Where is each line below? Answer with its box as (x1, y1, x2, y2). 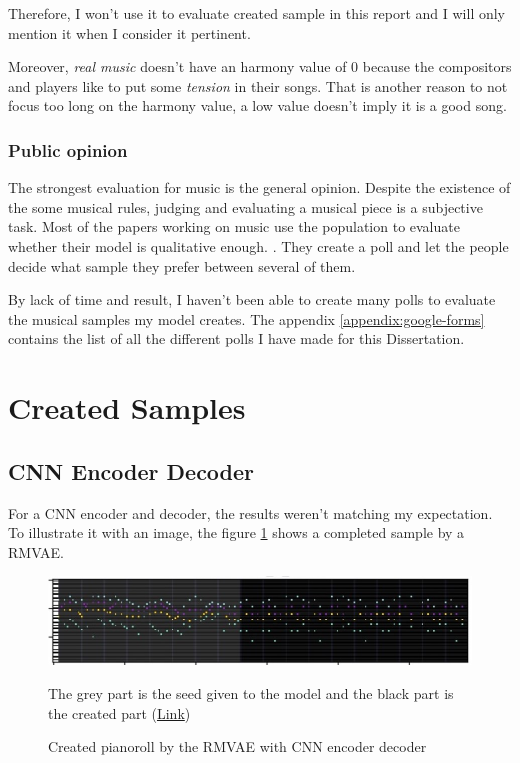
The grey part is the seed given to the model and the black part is (48, 682, 454, 703)
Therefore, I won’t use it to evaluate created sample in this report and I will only (8, 3, 506, 23)
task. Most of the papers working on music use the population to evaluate (8, 216, 460, 237)
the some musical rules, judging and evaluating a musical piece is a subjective (8, 196, 483, 217)
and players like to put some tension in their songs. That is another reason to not (8, 75, 508, 96)
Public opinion (8, 137, 128, 162)
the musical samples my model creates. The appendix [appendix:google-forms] (8, 308, 485, 329)
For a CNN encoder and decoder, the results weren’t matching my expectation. (8, 502, 493, 523)
